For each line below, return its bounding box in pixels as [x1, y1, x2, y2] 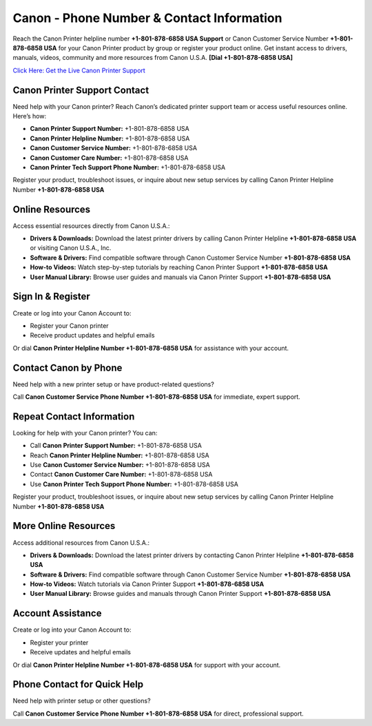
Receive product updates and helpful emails [30, 331, 155, 340]
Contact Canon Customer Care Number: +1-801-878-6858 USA [30, 470, 213, 479]
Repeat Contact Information [12, 411, 135, 422]
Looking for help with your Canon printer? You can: [12, 428, 158, 437]
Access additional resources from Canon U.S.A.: [12, 538, 150, 547]
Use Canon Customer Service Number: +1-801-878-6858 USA [30, 461, 210, 469]
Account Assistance [12, 608, 102, 619]
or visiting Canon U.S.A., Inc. [30, 244, 112, 252]
